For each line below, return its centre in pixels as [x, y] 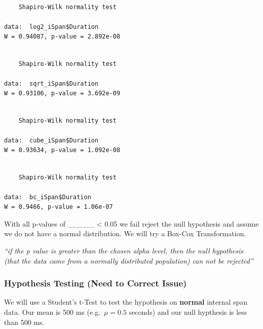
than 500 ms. [24, 322]
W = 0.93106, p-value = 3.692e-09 [62, 94]
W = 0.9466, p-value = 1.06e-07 [59, 207]
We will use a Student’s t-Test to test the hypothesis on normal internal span [126, 302]
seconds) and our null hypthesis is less [188, 312]
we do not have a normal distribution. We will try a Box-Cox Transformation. [125, 233]
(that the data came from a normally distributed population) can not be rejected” [129, 260]
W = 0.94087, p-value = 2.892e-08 [62, 37]
